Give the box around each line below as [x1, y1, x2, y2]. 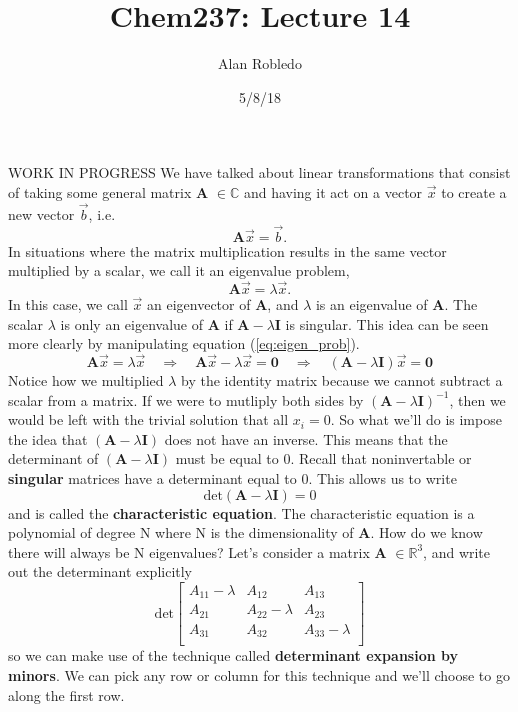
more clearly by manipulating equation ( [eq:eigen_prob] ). [8, 333, 360, 354]
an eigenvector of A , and [147, 293, 299, 314]
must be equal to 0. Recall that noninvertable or [175, 448, 472, 469]
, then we [449, 389, 506, 410]
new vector [8, 203, 75, 224]
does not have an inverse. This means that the [164, 428, 448, 449]
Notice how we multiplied [8, 369, 164, 390]
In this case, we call [8, 293, 128, 314]
